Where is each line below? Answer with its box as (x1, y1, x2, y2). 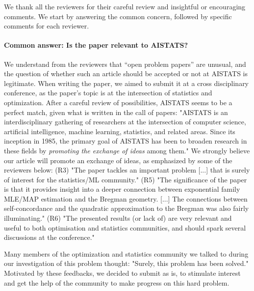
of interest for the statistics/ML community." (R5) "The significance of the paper (4, 174, 247, 184)
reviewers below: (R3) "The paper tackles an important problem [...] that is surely (4, 165, 250, 175)
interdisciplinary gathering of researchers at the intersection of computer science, (4, 116, 246, 127)
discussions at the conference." (4, 232, 95, 242)
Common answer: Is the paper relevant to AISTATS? (4, 40, 188, 50)
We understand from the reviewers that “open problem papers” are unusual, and (4, 58, 246, 69)
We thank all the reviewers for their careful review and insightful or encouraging (4, 1, 246, 11)
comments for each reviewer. (4, 21, 89, 31)
